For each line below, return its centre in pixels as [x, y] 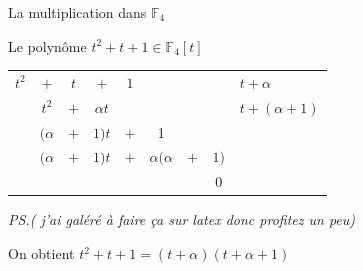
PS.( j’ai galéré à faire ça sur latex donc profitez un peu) [182, 219]
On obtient [41, 253]
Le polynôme [47, 45]
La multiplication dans [77, 12]
